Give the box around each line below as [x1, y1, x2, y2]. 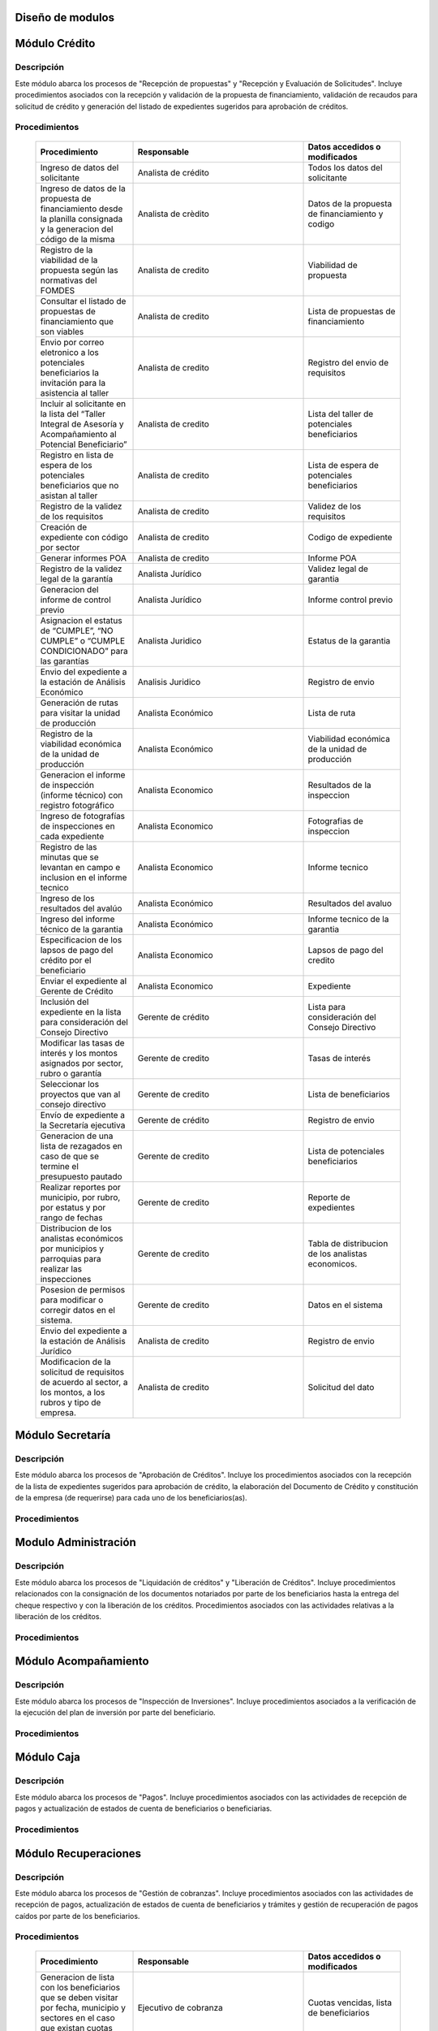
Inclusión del [40, 996, 89, 1007]
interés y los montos [40, 1047, 118, 1059]
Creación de [40, 521, 88, 532]
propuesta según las [40, 264, 119, 275]
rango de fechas [40, 1211, 103, 1223]
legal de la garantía [40, 573, 114, 584]
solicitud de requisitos [40, 1366, 125, 1377]
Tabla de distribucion [307, 1237, 389, 1249]
